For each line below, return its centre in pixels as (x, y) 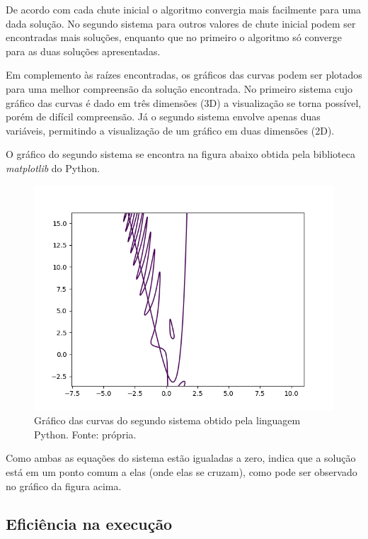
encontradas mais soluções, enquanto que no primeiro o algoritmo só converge (174, 37)
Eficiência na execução (89, 524)
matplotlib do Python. (53, 168)
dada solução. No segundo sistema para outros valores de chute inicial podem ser (181, 23)
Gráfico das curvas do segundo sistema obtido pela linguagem (167, 420)
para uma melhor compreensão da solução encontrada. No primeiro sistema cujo (179, 88)
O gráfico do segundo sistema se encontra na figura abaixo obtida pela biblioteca (180, 154)
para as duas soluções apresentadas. (83, 51)
